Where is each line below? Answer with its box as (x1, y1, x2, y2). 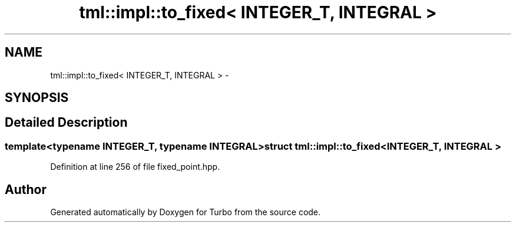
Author (5, 182, 47, 197)
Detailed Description (5, 115, 128, 130)
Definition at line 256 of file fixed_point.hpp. (50, 162, 220, 172)
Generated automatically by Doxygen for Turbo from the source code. (50, 207, 321, 218)
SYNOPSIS (5, 90, 69, 106)
